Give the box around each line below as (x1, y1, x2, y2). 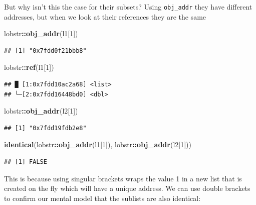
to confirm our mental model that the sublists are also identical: (4, 192, 201, 203)
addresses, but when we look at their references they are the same (4, 11, 206, 22)
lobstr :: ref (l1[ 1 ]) (4, 62, 54, 72)
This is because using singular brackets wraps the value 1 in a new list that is (4, 173, 242, 183)
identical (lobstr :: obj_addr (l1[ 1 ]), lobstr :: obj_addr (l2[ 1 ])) (4, 139, 191, 150)
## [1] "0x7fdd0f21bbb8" (4, 47, 87, 54)
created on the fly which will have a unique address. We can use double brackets (4, 183, 250, 193)
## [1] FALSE (4, 158, 47, 165)
